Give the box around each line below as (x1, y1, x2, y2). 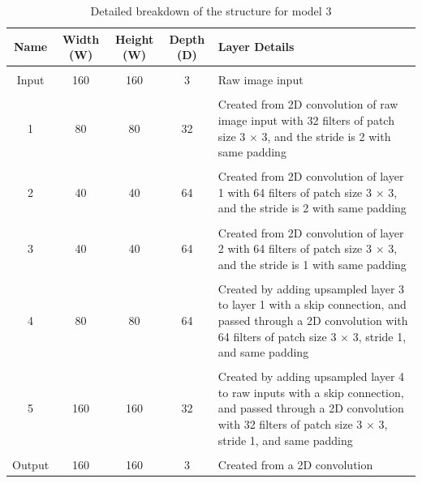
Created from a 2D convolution (217, 455, 373, 472)
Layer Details (217, 38, 295, 55)
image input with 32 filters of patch (217, 111, 394, 128)
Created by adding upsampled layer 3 (217, 280, 405, 297)
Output (12, 455, 50, 472)
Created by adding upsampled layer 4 (217, 368, 405, 385)
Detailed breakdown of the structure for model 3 (90, 2, 332, 19)
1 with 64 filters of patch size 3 (217, 183, 372, 200)
